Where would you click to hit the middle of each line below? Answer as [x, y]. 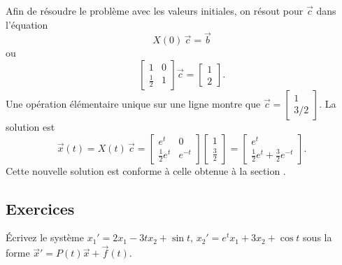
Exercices [40, 208]
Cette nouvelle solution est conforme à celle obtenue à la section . [146, 170]
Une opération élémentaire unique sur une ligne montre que [133, 103]
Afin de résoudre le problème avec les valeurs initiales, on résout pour [155, 10]
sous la [318, 237]
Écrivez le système [45, 237]
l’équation [27, 24]
